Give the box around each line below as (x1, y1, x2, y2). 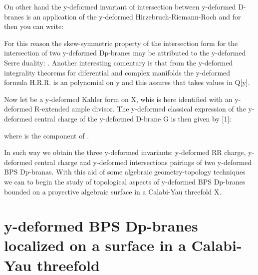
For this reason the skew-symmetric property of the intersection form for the (4, 37, 238, 48)
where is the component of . (4, 130, 89, 140)
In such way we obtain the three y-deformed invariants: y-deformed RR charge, (4, 147, 246, 157)
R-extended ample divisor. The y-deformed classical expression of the (34, 103, 246, 114)
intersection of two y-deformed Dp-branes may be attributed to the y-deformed (4, 47, 246, 58)
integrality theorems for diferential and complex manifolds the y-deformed (4, 67, 231, 77)
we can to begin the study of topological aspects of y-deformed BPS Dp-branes (4, 176, 246, 186)
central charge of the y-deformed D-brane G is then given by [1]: (34, 113, 232, 123)
